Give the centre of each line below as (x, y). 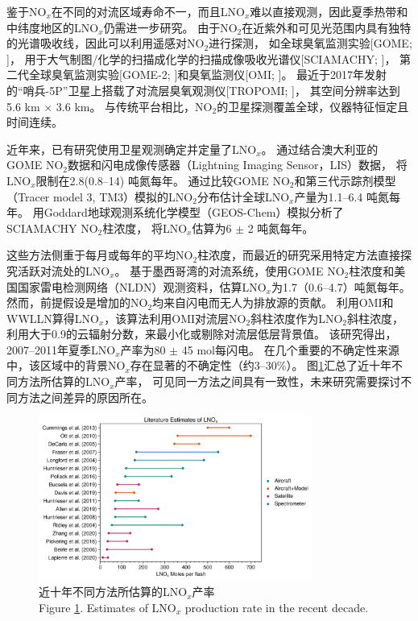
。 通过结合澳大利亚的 (320, 149)
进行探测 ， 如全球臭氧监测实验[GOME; (310, 43)
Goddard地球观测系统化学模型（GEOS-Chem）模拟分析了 (194, 212)
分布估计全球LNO (243, 196)
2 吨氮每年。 (281, 228)
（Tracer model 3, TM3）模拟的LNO (100, 196)
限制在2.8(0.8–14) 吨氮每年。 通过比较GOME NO (163, 180)
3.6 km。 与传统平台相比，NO (134, 106)
